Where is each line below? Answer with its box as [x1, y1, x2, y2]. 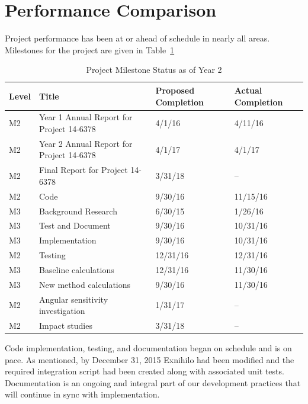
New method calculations [38, 278, 131, 290]
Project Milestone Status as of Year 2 [86, 63, 222, 76]
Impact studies [38, 319, 92, 331]
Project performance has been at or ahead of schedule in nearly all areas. [5, 32, 270, 44]
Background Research [38, 204, 117, 217]
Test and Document [38, 219, 111, 232]
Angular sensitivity [38, 293, 108, 305]
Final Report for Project [38, 163, 128, 176]
